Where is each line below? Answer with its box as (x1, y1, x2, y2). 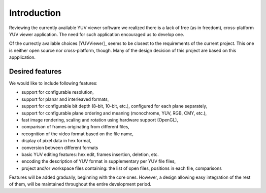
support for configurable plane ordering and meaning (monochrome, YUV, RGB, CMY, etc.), (21, 110, 207, 116)
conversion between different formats (21, 145, 99, 151)
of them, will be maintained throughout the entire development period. (9, 181, 152, 187)
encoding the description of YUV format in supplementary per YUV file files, (21, 158, 176, 164)
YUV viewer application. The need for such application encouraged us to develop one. (9, 31, 185, 37)
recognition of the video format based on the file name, (21, 131, 134, 137)
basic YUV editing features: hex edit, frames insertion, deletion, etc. (21, 151, 159, 157)
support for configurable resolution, (21, 89, 94, 95)
